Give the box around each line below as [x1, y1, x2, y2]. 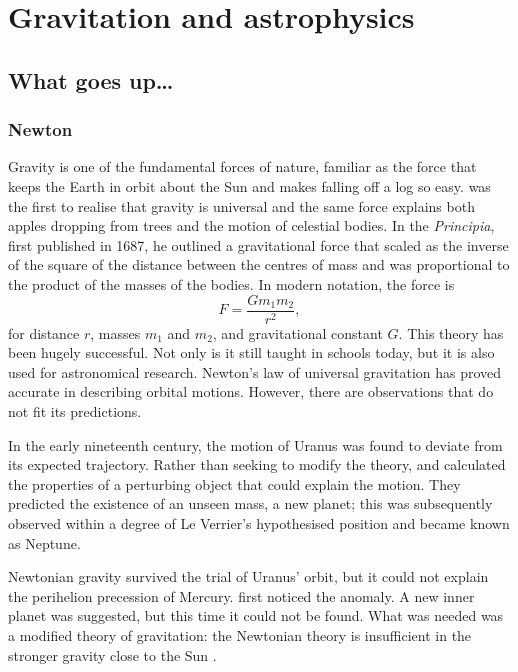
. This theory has [398, 322, 504, 343]
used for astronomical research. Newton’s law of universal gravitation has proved [8, 361, 502, 382]
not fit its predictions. [8, 400, 142, 421]
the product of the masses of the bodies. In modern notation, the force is [8, 273, 455, 294]
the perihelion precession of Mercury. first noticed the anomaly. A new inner [8, 585, 475, 606]
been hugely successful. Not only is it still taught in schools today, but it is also [8, 342, 495, 363]
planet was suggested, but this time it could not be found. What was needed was [8, 605, 504, 626]
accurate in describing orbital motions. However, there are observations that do [8, 381, 494, 402]
